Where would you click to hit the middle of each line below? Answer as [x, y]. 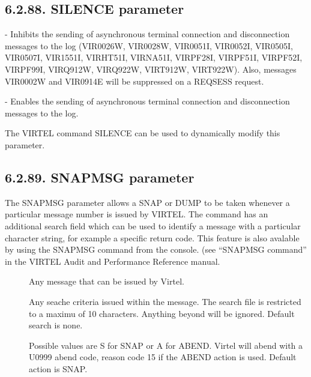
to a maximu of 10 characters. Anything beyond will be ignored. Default [162, 313]
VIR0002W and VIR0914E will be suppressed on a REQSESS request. [134, 81]
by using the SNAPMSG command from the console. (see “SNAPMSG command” [156, 249]
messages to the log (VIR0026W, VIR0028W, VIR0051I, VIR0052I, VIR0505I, [149, 45]
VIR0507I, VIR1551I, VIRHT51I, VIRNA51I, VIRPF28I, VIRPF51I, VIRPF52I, [154, 57]
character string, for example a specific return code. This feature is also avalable [152, 237]
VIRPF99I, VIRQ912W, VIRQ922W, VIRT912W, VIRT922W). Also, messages [151, 69]
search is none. [56, 325]
